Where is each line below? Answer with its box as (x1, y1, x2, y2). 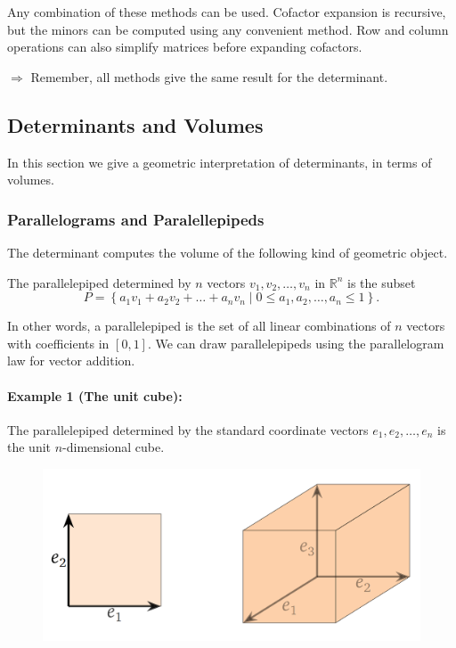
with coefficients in (7, 333, 110, 352)
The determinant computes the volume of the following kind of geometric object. (7, 242, 448, 261)
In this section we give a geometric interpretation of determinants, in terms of (7, 152, 432, 171)
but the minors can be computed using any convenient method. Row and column (7, 20, 449, 38)
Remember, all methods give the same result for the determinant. (30, 67, 388, 86)
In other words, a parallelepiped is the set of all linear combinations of (7, 316, 391, 335)
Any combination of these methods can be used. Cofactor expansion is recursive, (7, 3, 446, 21)
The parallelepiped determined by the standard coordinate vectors (7, 420, 369, 439)
